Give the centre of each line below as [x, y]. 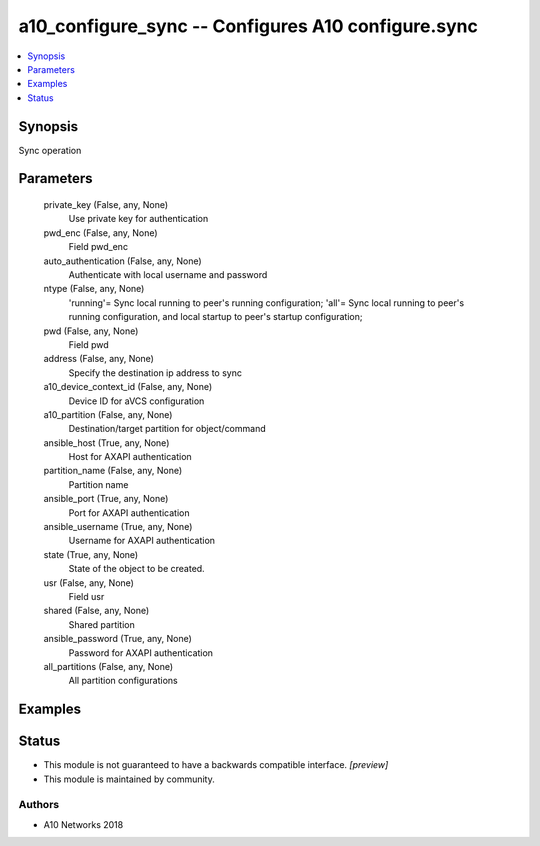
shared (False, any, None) [96, 611]
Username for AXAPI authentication [141, 541]
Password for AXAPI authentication [141, 652]
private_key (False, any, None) [106, 205]
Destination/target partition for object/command [167, 429]
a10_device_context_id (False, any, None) [128, 387]
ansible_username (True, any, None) [118, 527]
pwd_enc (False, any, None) [101, 232]
